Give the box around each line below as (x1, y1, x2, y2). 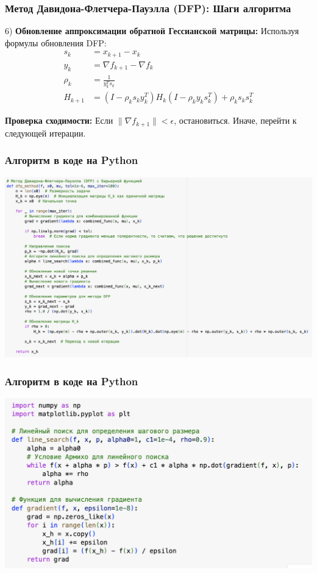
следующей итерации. (5, 126, 86, 139)
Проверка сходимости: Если (5, 114, 113, 127)
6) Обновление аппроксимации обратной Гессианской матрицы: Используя (5, 24, 299, 37)
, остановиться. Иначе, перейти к (174, 114, 297, 127)
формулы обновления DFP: (5, 36, 107, 49)
